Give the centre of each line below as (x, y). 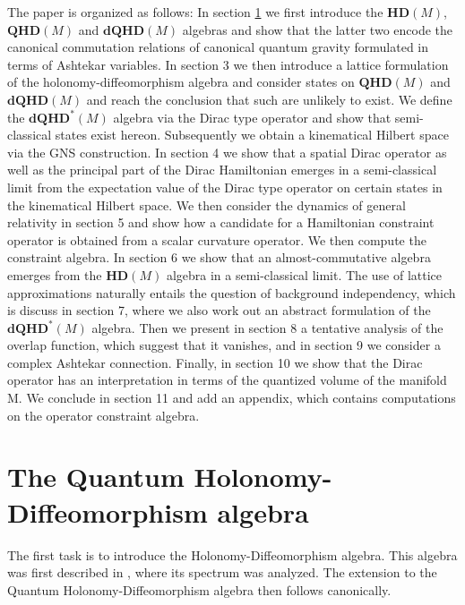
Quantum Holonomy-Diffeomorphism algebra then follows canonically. (199, 589)
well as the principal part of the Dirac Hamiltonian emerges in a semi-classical (222, 170)
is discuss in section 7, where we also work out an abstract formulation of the (219, 310)
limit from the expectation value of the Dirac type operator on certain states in (225, 187)
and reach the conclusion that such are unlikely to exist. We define (269, 99)
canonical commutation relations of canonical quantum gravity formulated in (218, 47)
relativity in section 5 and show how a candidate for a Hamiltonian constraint (221, 222)
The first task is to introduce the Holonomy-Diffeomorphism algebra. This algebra (232, 554)
